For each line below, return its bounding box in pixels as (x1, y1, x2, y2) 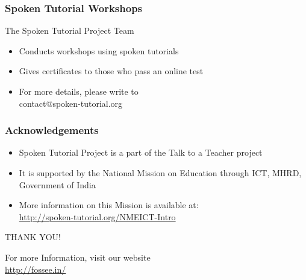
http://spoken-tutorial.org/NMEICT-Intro (19, 210, 176, 223)
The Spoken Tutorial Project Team (5, 24, 134, 37)
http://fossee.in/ (5, 262, 66, 275)
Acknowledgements (5, 122, 99, 138)
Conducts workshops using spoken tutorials (19, 44, 179, 57)
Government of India (19, 178, 96, 191)
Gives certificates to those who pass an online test (19, 65, 204, 77)
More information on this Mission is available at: (19, 199, 199, 211)
